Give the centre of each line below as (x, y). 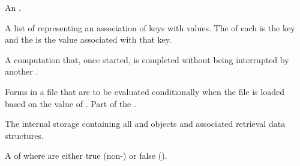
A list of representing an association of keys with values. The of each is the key (150, 27)
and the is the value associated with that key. (88, 39)
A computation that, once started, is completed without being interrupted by (147, 59)
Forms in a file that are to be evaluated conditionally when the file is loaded (145, 91)
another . (22, 71)
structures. (24, 135)
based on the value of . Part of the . (70, 103)
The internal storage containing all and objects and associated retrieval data (145, 124)
